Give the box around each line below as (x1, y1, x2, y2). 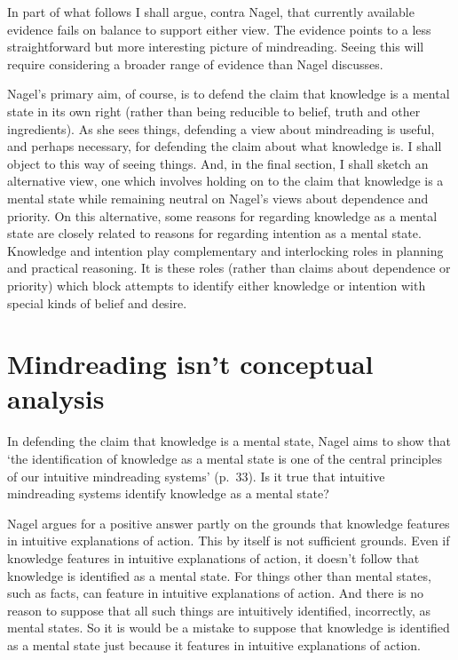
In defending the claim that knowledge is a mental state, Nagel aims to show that (7, 432, 451, 450)
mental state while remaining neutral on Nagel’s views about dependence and (7, 188, 429, 207)
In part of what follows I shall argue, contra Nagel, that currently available (7, 3, 415, 20)
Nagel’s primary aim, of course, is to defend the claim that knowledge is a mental (7, 84, 450, 103)
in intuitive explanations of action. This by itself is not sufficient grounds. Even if (7, 531, 450, 550)
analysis (7, 380, 105, 417)
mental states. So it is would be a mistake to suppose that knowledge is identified (7, 618, 450, 637)
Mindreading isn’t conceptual (7, 346, 374, 382)
